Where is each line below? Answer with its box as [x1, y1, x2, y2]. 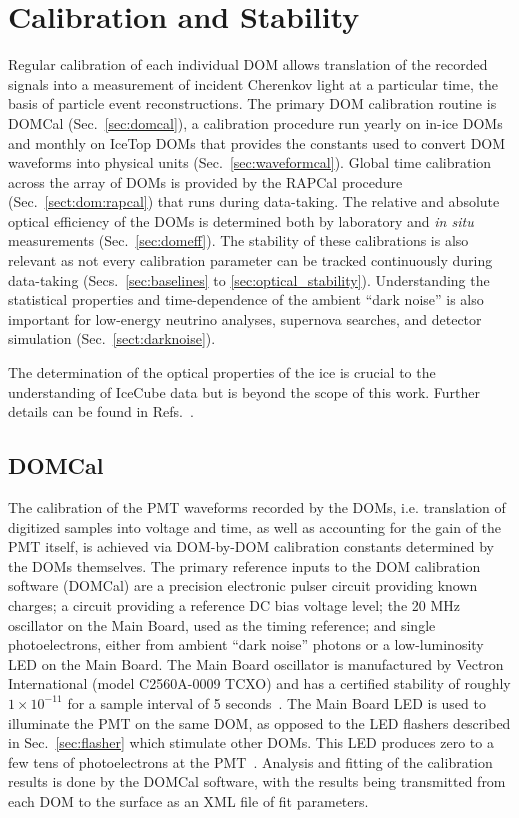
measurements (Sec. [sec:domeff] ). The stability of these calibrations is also [8, 230, 469, 251]
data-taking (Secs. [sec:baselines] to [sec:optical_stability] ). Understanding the [8, 269, 490, 290]
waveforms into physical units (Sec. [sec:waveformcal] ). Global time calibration [8, 152, 492, 173]
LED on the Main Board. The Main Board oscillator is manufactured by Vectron [8, 653, 504, 674]
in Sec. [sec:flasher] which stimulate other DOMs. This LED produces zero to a [8, 732, 494, 753]
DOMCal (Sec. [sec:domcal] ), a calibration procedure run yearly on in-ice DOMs [8, 112, 503, 133]
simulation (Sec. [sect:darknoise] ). [8, 328, 216, 349]
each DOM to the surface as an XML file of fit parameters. [8, 790, 369, 811]
